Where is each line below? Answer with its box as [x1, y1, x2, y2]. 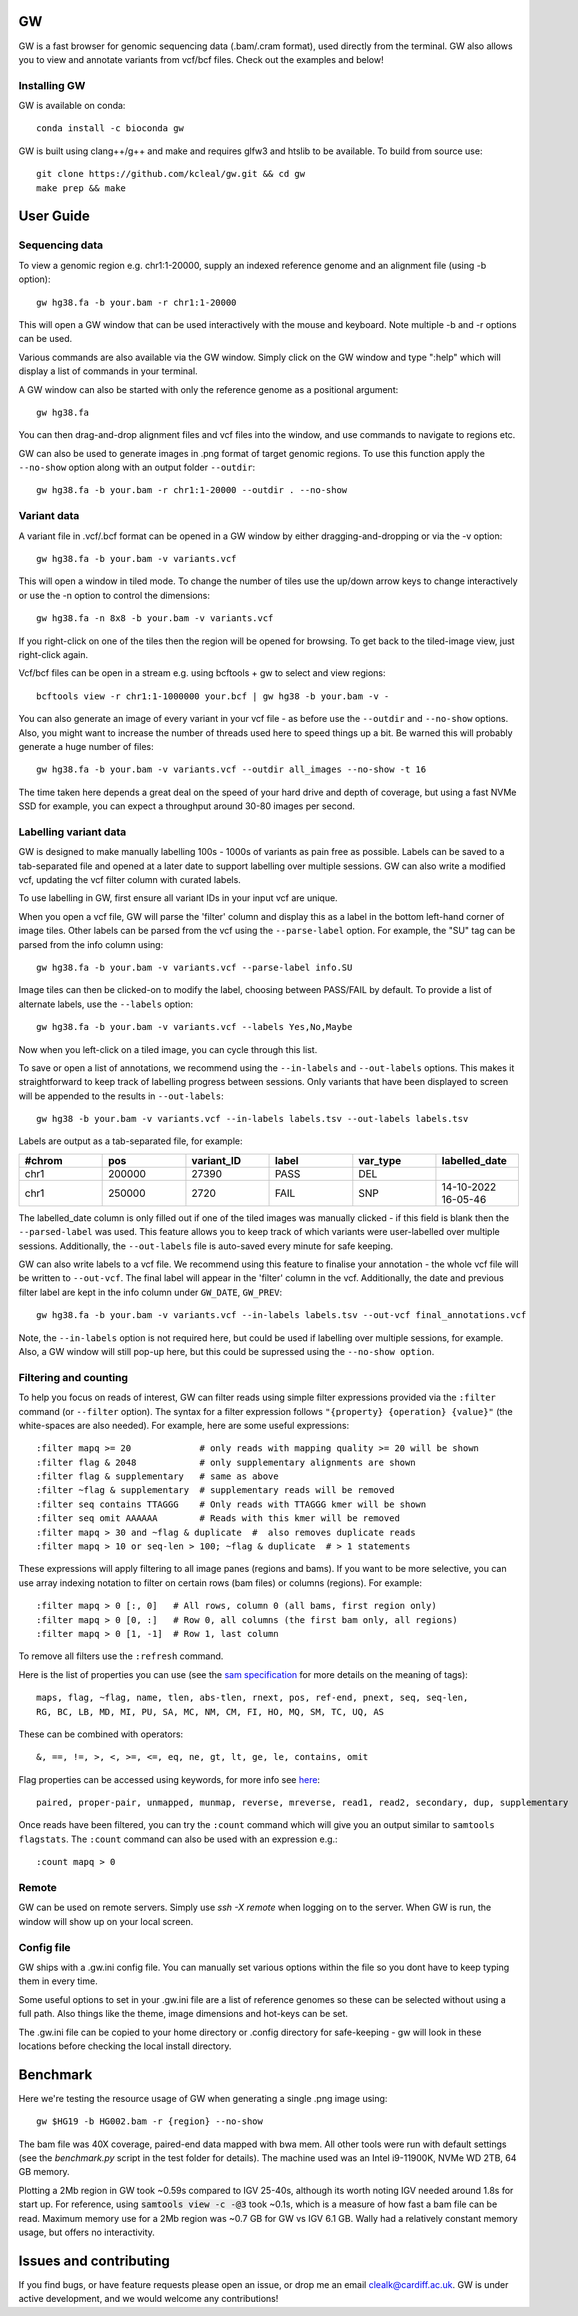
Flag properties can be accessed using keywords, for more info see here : [18, 1773, 320, 1785]
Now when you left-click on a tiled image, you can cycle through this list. [18, 1043, 318, 1055]
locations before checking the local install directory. [18, 2040, 232, 2052]
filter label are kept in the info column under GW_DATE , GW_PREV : [18, 1286, 283, 1298]
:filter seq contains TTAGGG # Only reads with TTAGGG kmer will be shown [36, 1498, 427, 1510]
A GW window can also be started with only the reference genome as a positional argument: [18, 383, 399, 395]
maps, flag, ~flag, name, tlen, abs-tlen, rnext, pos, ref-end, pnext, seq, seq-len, [36, 1692, 469, 1704]
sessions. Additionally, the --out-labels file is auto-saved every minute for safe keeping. [18, 1240, 394, 1252]
